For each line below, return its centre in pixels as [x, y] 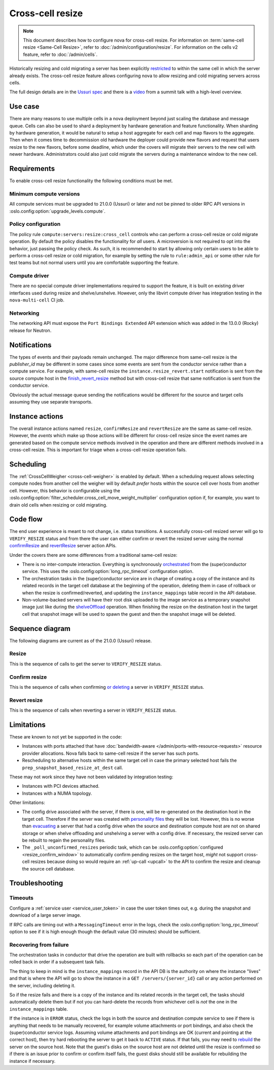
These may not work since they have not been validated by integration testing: [91, 777]
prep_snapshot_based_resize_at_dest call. [73, 767]
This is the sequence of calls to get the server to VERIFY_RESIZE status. [85, 664]
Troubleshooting [36, 883]
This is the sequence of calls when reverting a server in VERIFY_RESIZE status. [93, 710]
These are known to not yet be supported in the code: [66, 737]
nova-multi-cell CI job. [37, 300]
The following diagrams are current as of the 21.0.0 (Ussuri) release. [81, 641]
